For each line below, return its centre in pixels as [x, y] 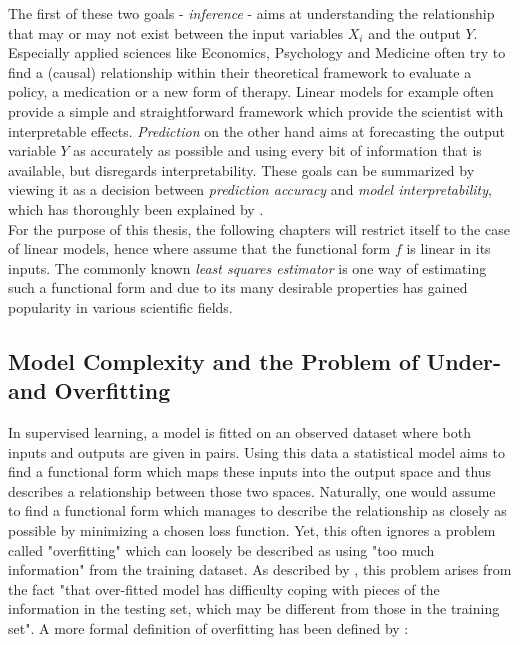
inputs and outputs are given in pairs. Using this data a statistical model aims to [256, 451]
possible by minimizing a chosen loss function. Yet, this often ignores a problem [252, 530]
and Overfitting [89, 390]
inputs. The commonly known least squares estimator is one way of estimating [247, 267]
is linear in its [448, 248]
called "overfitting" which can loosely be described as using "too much [221, 549]
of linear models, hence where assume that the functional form [199, 248]
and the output [414, 32]
